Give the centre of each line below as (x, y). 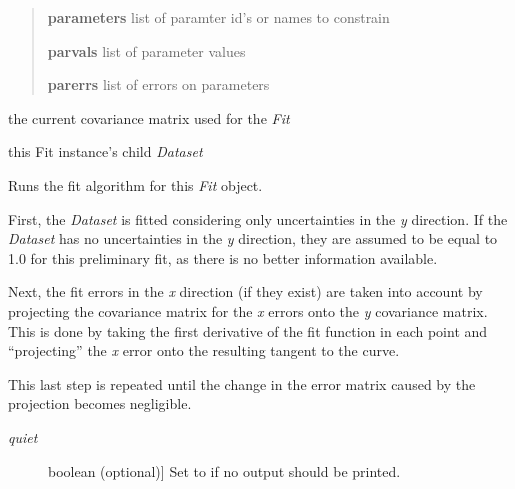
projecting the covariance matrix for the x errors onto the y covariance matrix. (248, 310)
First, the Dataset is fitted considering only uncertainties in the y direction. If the (258, 218)
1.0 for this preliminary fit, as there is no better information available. (223, 257)
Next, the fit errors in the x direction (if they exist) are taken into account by (245, 291)
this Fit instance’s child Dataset (105, 151)
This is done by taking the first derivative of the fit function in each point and (248, 330)
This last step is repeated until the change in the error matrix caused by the (242, 383)
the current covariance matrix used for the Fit (149, 117)
